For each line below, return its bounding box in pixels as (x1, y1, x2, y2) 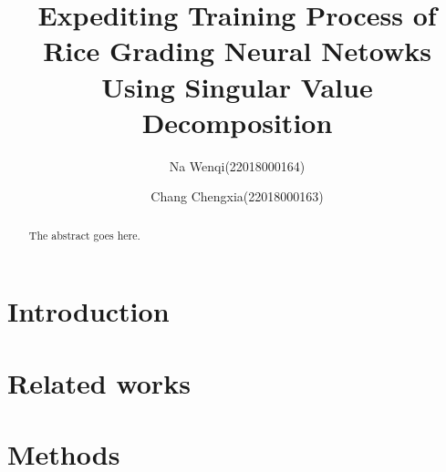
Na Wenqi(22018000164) (169, 156, 306, 175)
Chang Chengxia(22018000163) (150, 187, 324, 206)
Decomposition (141, 103, 333, 140)
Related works (7, 364, 191, 401)
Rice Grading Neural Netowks (43, 32, 431, 69)
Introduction (7, 292, 170, 330)
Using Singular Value (101, 67, 373, 105)
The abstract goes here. (28, 227, 140, 242)
